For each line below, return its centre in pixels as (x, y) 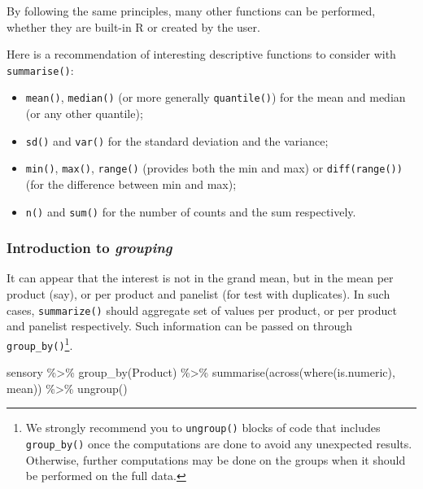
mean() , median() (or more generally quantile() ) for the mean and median (216, 97)
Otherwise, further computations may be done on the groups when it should (216, 459)
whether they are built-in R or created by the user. (133, 26)
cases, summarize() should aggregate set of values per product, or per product (202, 310)
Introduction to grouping (89, 248)
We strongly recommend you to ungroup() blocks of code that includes (203, 428)
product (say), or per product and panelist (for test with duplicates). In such (198, 294)
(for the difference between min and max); (131, 184)
